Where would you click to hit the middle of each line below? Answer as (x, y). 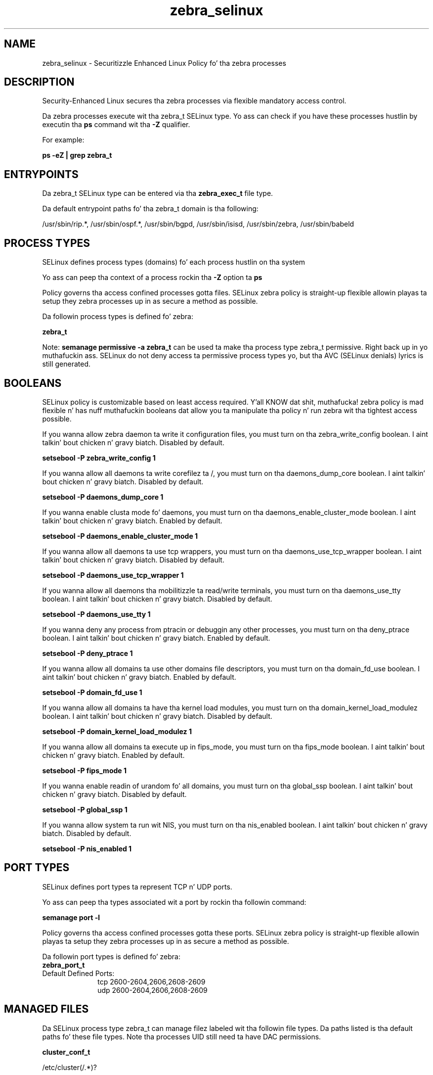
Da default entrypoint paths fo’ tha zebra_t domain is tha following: (150, 209)
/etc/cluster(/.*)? (69, 1067)
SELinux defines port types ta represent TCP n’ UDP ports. (137, 887)
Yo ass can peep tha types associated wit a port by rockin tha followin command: (174, 902)
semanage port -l (71, 917)
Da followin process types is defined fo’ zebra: (118, 317)
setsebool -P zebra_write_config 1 (99, 458)
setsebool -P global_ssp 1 (85, 809)
